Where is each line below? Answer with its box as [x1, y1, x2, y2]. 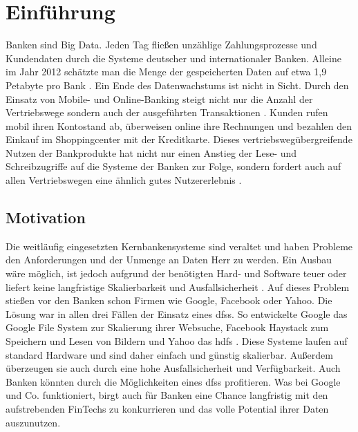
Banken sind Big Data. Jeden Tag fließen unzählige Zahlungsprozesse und [6, 37, 317, 52]
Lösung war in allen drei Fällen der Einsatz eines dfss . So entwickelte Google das [6, 306, 348, 321]
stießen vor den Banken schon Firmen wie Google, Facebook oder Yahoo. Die [6, 293, 332, 308]
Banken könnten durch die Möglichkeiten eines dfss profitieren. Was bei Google [6, 374, 341, 388]
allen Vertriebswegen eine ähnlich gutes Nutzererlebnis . [6, 173, 242, 187]
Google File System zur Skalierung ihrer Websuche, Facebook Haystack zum [6, 320, 329, 335]
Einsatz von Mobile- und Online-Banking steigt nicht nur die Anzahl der [6, 91, 313, 106]
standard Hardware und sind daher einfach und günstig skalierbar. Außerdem [6, 347, 333, 361]
